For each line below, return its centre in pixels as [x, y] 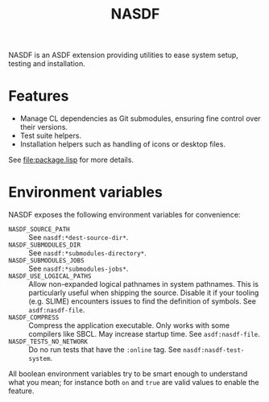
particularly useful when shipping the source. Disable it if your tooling [144, 293]
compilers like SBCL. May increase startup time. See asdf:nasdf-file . [144, 334]
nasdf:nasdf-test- [213, 350]
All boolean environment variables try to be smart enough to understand [128, 374]
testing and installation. [47, 64]
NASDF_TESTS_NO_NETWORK [48, 342]
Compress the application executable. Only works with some [129, 325]
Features [39, 96]
